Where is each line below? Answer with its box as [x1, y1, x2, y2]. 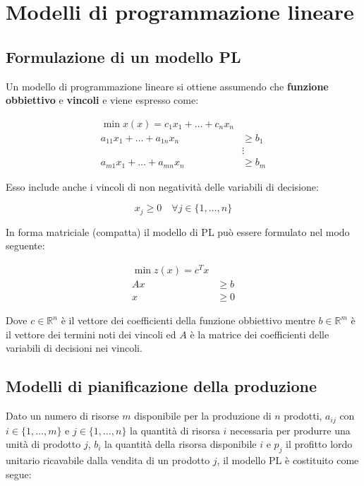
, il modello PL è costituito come [217, 453, 359, 468]
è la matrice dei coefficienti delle [190, 326, 329, 341]
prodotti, [284, 408, 322, 423]
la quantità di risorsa [130, 422, 220, 437]
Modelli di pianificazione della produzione [6, 375, 317, 397]
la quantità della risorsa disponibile [104, 437, 257, 451]
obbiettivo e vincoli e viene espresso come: [6, 93, 199, 107]
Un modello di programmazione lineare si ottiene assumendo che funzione [6, 78, 329, 93]
